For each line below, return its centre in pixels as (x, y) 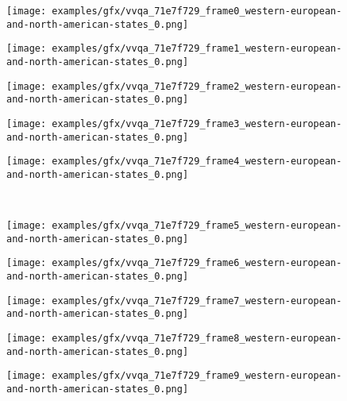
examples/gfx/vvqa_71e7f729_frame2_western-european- (197, 86)
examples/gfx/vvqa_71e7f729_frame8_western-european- (197, 339)
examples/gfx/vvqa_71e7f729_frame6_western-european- (197, 263)
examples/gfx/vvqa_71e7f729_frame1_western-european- (197, 49)
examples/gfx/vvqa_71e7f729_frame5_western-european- (197, 226)
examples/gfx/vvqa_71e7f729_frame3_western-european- (197, 123)
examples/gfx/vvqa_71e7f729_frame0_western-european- (197, 11)
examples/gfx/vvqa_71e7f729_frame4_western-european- (197, 162)
